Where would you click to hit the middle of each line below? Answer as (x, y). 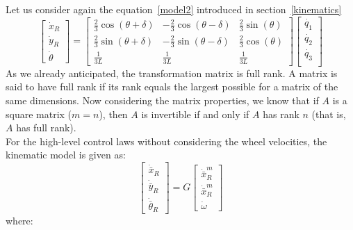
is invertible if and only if (195, 114)
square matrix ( (39, 114)
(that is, (329, 114)
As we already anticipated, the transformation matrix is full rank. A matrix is (172, 73)
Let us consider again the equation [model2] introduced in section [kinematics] (174, 9)
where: (19, 221)
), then (113, 114)
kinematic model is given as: (66, 155)
